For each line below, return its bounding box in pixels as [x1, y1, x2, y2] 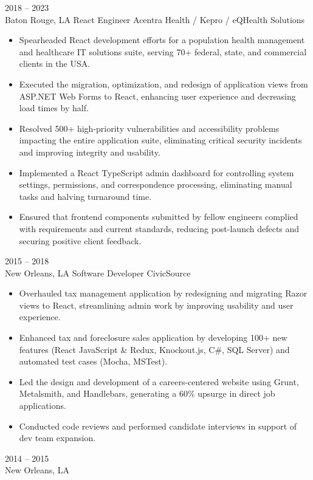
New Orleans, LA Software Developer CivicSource [5, 266, 191, 279]
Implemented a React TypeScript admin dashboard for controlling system [19, 166, 294, 179]
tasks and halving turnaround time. [19, 190, 152, 202]
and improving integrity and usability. [19, 145, 160, 158]
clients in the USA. [19, 57, 91, 70]
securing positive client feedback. [19, 234, 142, 247]
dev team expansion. [19, 431, 96, 444]
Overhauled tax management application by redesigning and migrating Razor [19, 287, 308, 300]
